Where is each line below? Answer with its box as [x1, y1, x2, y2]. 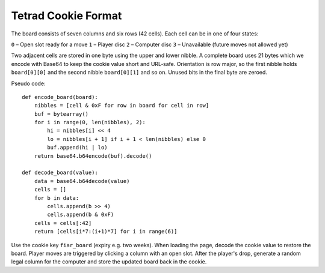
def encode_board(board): [22, 94, 99, 100]
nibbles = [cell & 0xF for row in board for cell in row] [34, 102, 209, 109]
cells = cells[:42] [34, 220, 92, 226]
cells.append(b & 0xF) [47, 211, 114, 218]
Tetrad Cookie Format [11, 9, 122, 22]
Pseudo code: [11, 80, 46, 87]
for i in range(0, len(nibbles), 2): [34, 119, 146, 126]
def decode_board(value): [22, 169, 99, 176]
